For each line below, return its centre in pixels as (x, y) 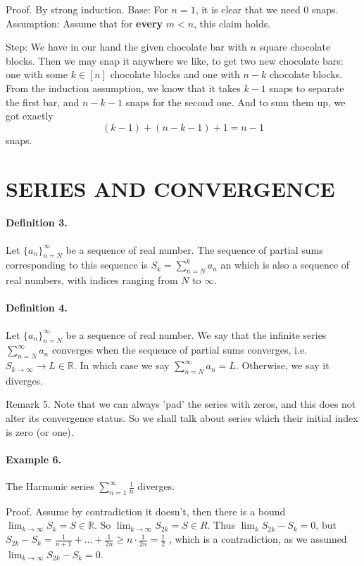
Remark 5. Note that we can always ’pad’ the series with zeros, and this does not (181, 404)
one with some (37, 74)
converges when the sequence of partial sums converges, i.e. (180, 350)
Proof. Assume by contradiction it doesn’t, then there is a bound (146, 511)
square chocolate (295, 47)
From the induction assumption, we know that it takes (123, 88)
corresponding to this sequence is (77, 265)
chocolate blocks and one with (175, 74)
